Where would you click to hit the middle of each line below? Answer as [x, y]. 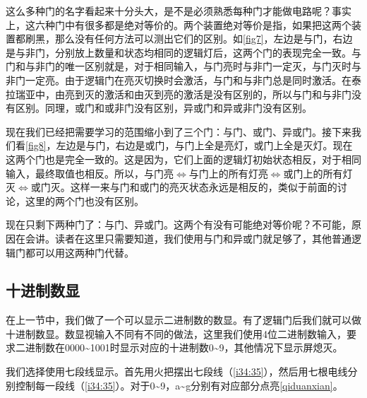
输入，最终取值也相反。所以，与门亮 [90, 173]
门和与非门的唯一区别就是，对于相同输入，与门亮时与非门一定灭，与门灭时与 [183, 66]
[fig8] [36, 145]
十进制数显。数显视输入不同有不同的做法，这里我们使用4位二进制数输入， [176, 333]
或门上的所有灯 [318, 173]
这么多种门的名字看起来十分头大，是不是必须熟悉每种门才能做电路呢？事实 [179, 11]
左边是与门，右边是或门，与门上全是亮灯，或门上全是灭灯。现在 [204, 145]
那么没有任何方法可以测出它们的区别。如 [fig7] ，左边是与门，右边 [204, 39]
